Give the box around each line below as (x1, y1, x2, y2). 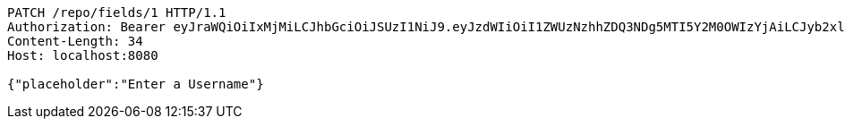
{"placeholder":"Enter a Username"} (7, 77, 264, 91)
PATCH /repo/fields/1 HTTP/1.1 (7, 5, 226, 20)
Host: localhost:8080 (7, 48, 158, 63)
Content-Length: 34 (7, 34, 143, 48)
